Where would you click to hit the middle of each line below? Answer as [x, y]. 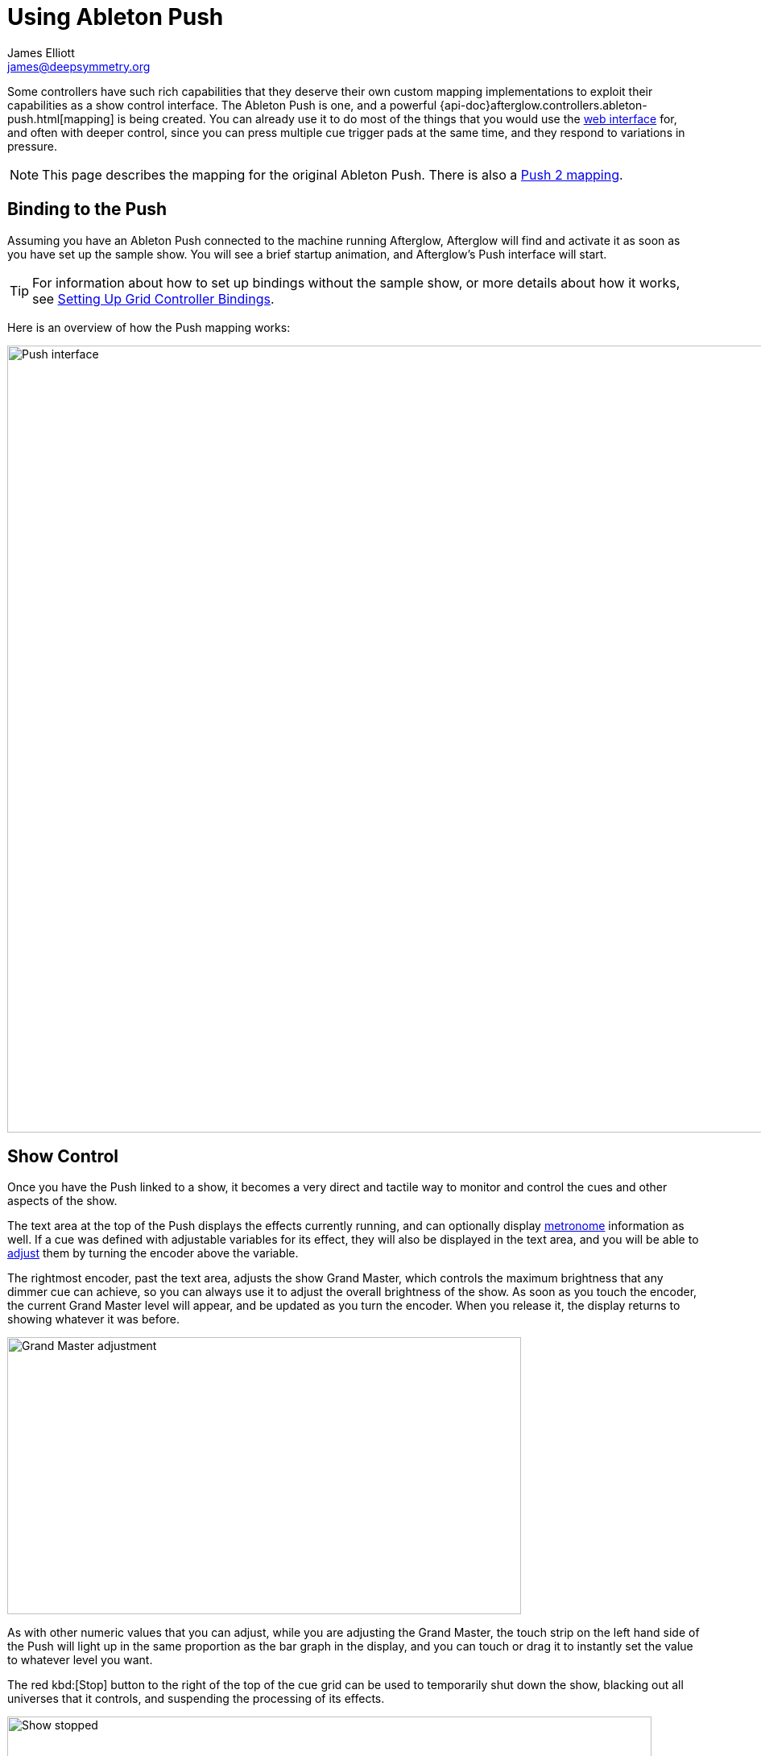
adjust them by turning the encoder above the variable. [153, 1253]
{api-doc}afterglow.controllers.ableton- [544, 105]
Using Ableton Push [116, 17]
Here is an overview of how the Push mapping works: [149, 327]
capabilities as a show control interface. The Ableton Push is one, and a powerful [222, 105]
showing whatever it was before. [94, 1319]
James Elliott [41, 52]
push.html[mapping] [61, 118]
